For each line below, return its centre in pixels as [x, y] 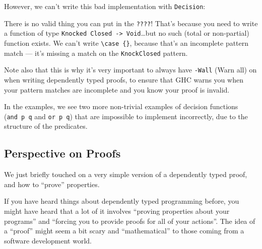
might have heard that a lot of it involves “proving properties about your [117, 211]
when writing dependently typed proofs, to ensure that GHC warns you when [124, 79]
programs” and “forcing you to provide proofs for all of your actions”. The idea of [130, 221]
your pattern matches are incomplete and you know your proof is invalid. [117, 89]
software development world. [48, 240]
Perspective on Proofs [62, 153]
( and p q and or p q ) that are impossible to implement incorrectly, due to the [126, 116]
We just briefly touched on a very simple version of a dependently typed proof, [126, 174]
